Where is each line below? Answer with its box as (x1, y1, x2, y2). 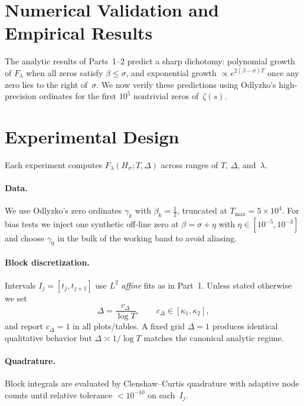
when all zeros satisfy (26, 66, 103, 78)
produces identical (212, 320, 278, 332)
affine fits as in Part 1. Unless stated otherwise (121, 279, 292, 291)
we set (5, 292, 27, 304)
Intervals (5, 279, 36, 291)
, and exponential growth (126, 66, 217, 78)
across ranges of (161, 158, 218, 171)
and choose (5, 232, 44, 244)
